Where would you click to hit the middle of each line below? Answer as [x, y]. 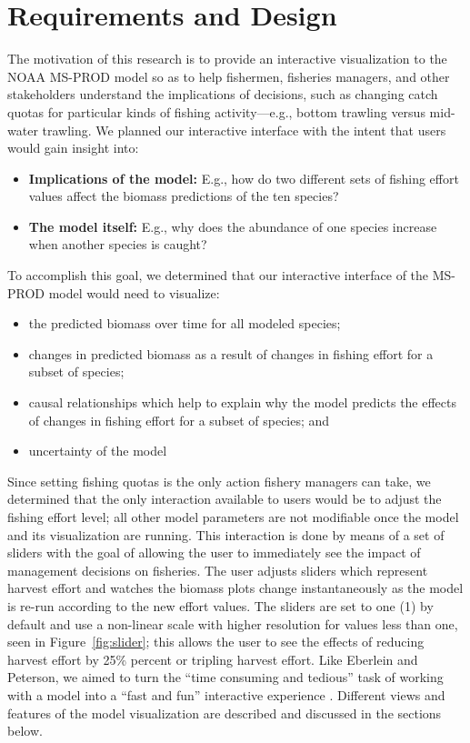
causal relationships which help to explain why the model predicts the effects [243, 402]
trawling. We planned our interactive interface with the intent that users [244, 130]
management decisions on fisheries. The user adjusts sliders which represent [218, 570]
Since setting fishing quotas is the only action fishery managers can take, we [219, 481]
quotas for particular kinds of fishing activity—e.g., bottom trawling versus [216, 111]
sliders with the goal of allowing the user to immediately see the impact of [214, 552]
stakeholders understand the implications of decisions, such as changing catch [223, 94]
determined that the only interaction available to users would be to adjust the [225, 499]
